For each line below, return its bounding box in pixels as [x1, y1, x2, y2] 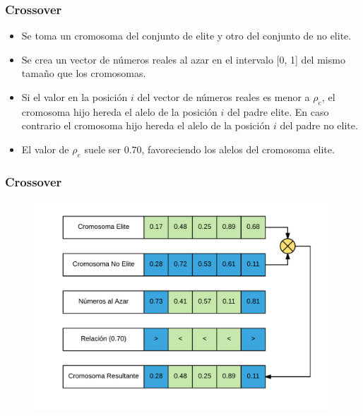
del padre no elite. [280, 118, 358, 133]
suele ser [84, 141, 121, 156]
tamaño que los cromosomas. [21, 66, 146, 81]
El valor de [21, 141, 69, 156]
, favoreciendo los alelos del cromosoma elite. [141, 141, 335, 156]
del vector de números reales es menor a [137, 90, 310, 104]
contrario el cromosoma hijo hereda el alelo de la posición [21, 118, 270, 133]
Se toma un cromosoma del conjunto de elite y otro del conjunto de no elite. [21, 28, 352, 43]
